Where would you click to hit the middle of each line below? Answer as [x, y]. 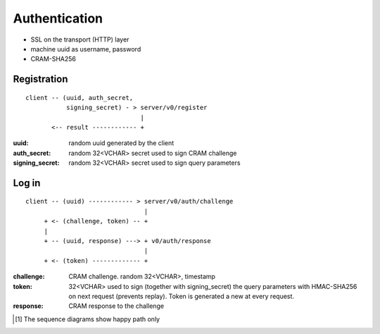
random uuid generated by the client [121, 143]
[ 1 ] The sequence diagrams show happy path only [88, 319]
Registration [40, 79]
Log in [27, 183]
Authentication [58, 18]
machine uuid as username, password [86, 49]
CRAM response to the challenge [116, 306]
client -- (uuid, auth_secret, [80, 98]
